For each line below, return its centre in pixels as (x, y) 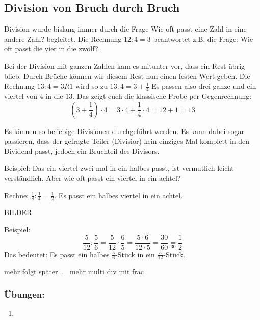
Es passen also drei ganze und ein (204, 86)
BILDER (18, 212)
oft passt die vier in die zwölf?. (52, 49)
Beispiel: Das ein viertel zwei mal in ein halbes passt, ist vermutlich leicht (119, 168)
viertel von (21, 96)
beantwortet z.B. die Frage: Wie (203, 38)
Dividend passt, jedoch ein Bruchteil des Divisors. (82, 151)
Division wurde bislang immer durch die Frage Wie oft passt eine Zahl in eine (125, 29)
